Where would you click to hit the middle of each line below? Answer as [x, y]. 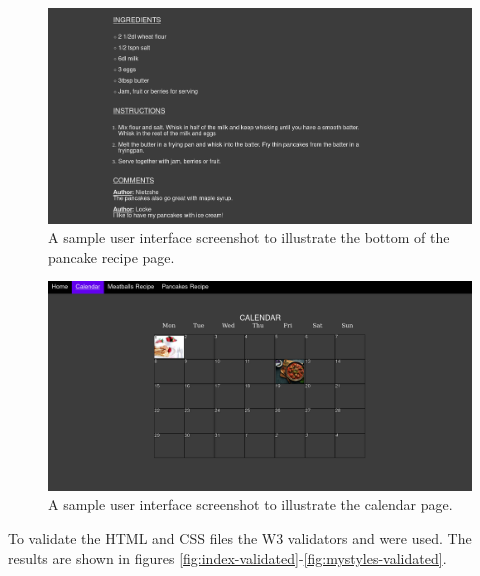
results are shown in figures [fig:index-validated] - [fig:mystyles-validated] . [227, 557]
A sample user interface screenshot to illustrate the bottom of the [249, 237]
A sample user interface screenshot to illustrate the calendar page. [250, 504]
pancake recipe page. [111, 256]
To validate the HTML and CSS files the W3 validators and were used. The [240, 538]
